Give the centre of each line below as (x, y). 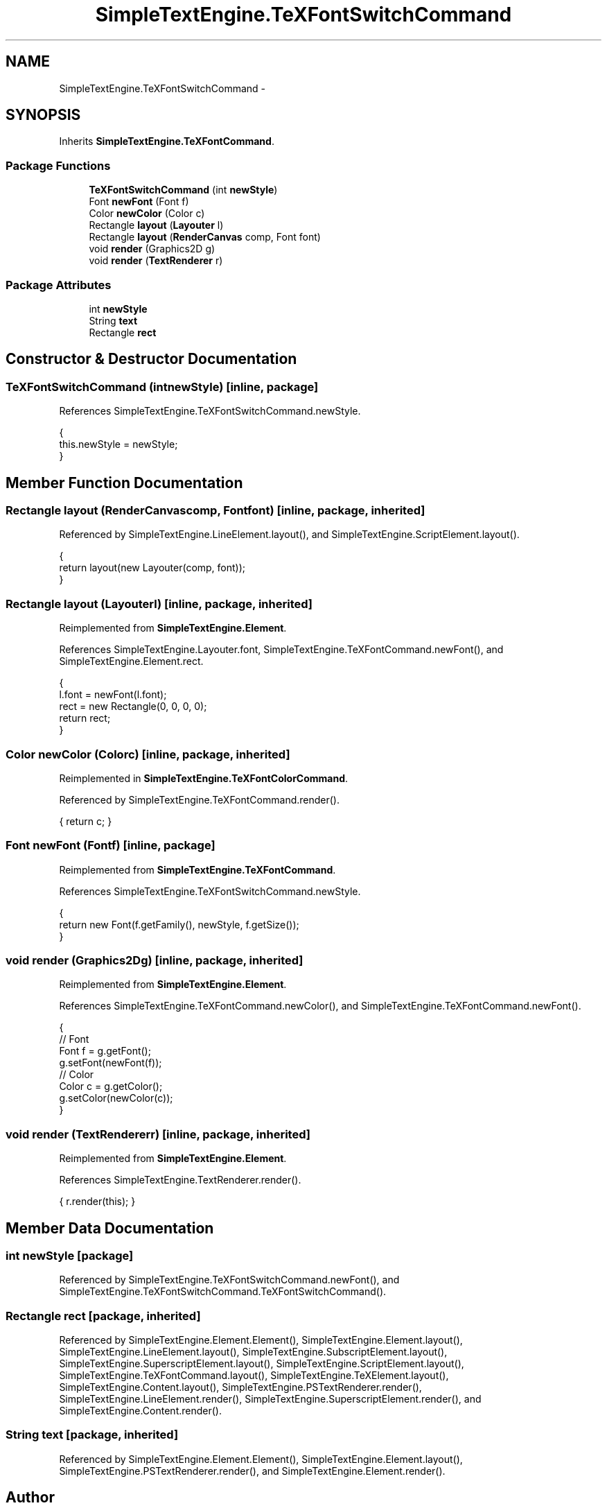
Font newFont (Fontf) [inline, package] (111, 846)
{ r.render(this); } (97, 1202)
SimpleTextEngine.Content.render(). (140, 1411)
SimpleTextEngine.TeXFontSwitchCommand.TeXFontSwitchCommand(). (223, 1292)
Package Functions (58, 165)
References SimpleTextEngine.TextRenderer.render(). (180, 1180)
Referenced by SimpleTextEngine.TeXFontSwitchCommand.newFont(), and (229, 1280)
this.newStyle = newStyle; (118, 444)
